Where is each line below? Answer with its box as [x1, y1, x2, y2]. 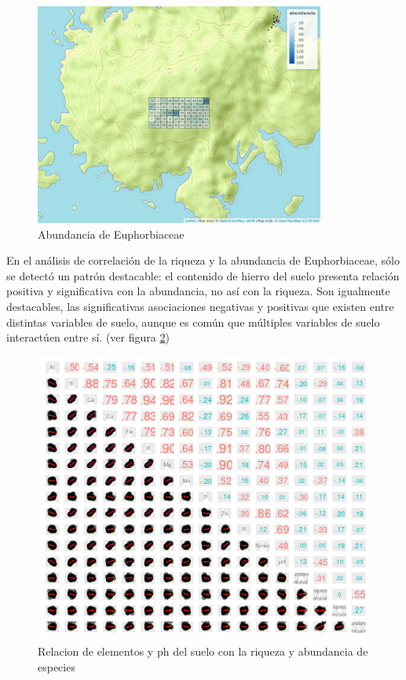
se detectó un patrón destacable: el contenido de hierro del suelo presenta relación [6, 267, 400, 283]
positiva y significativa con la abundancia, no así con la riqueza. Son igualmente [6, 283, 390, 299]
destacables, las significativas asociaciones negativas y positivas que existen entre [6, 298, 394, 315]
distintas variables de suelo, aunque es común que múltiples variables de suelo [6, 313, 380, 330]
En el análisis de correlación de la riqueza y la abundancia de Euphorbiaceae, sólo [6, 252, 400, 269]
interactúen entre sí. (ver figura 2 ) [6, 329, 170, 345]
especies [38, 658, 75, 675]
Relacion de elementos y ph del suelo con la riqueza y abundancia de [38, 642, 368, 659]
